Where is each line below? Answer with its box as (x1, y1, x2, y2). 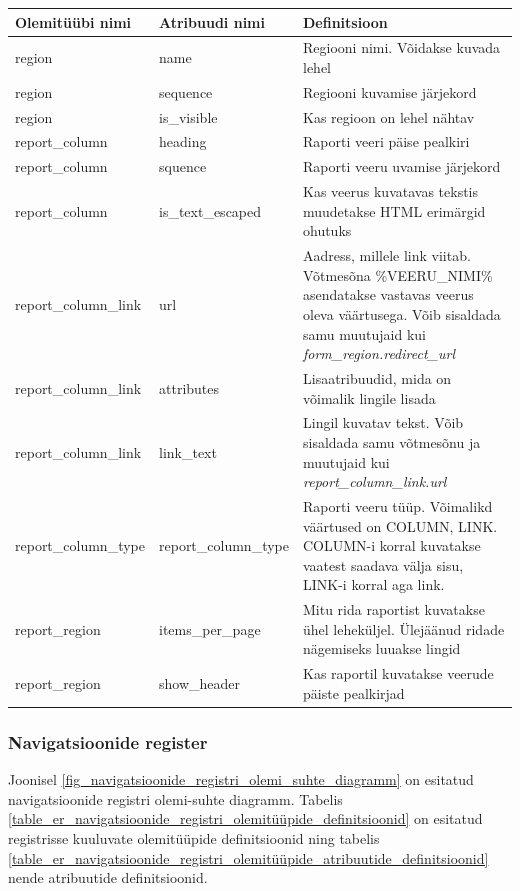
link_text (159, 441, 217, 462)
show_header (159, 673, 241, 694)
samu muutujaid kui (303, 323, 426, 344)
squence (159, 156, 207, 177)
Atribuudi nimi (159, 11, 265, 32)
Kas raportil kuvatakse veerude (303, 663, 494, 684)
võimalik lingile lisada (303, 387, 436, 408)
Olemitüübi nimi (15, 11, 132, 32)
